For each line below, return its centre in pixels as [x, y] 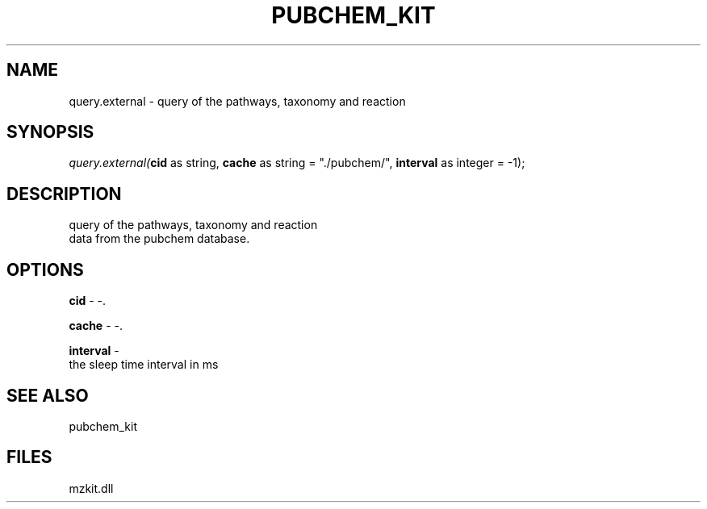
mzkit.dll [91, 488]
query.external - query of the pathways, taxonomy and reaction [237, 101]
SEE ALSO [48, 395]
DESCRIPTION [64, 194]
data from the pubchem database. [159, 239]
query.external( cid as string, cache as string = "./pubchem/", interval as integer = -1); [297, 163]
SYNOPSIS [50, 132]
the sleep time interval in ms [144, 365]
